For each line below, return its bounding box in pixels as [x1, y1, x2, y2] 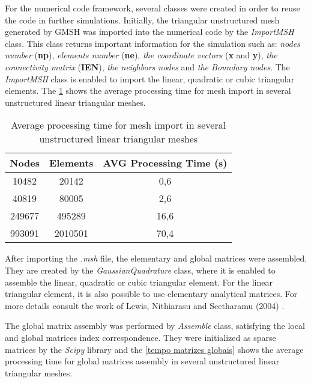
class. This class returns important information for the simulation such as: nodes [5, 37, 300, 49]
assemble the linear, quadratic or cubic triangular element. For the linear [5, 275, 273, 288]
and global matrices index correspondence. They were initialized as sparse [5, 331, 276, 343]
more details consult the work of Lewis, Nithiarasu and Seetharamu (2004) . [5, 299, 285, 311]
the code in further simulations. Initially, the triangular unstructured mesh [5, 13, 280, 26]
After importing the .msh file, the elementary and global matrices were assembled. [5, 252, 307, 265]
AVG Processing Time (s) [103, 156, 228, 170]
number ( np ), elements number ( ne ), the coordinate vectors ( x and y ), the [5, 49, 277, 61]
